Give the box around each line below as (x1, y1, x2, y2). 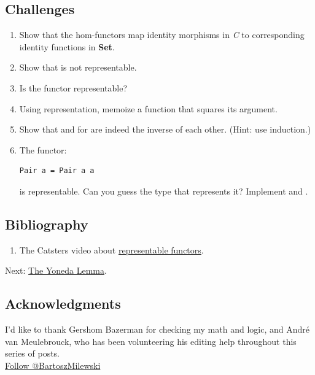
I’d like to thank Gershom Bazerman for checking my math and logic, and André (5, 323, 309, 336)
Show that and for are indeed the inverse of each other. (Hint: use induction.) (19, 123, 311, 136)
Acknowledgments (5, 294, 121, 313)
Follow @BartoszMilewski (5, 358, 101, 371)
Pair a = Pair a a (19, 166, 95, 176)
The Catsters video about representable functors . (19, 243, 204, 256)
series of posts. (5, 347, 60, 360)
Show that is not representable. (19, 61, 137, 74)
